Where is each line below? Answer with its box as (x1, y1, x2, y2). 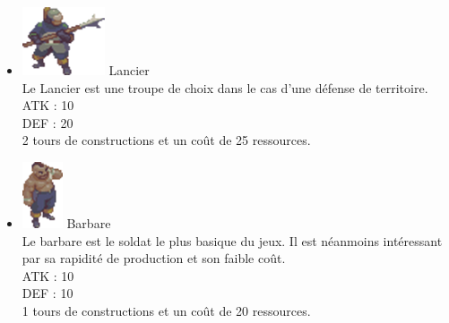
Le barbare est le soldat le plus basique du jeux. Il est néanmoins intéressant (22, 231, 443, 250)
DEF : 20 (22, 113, 73, 132)
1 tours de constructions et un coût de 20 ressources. (22, 301, 311, 319)
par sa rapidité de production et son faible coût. (22, 249, 286, 268)
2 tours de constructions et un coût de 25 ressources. (22, 131, 311, 149)
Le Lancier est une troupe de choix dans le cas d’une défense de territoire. (22, 78, 428, 97)
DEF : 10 (22, 284, 73, 302)
